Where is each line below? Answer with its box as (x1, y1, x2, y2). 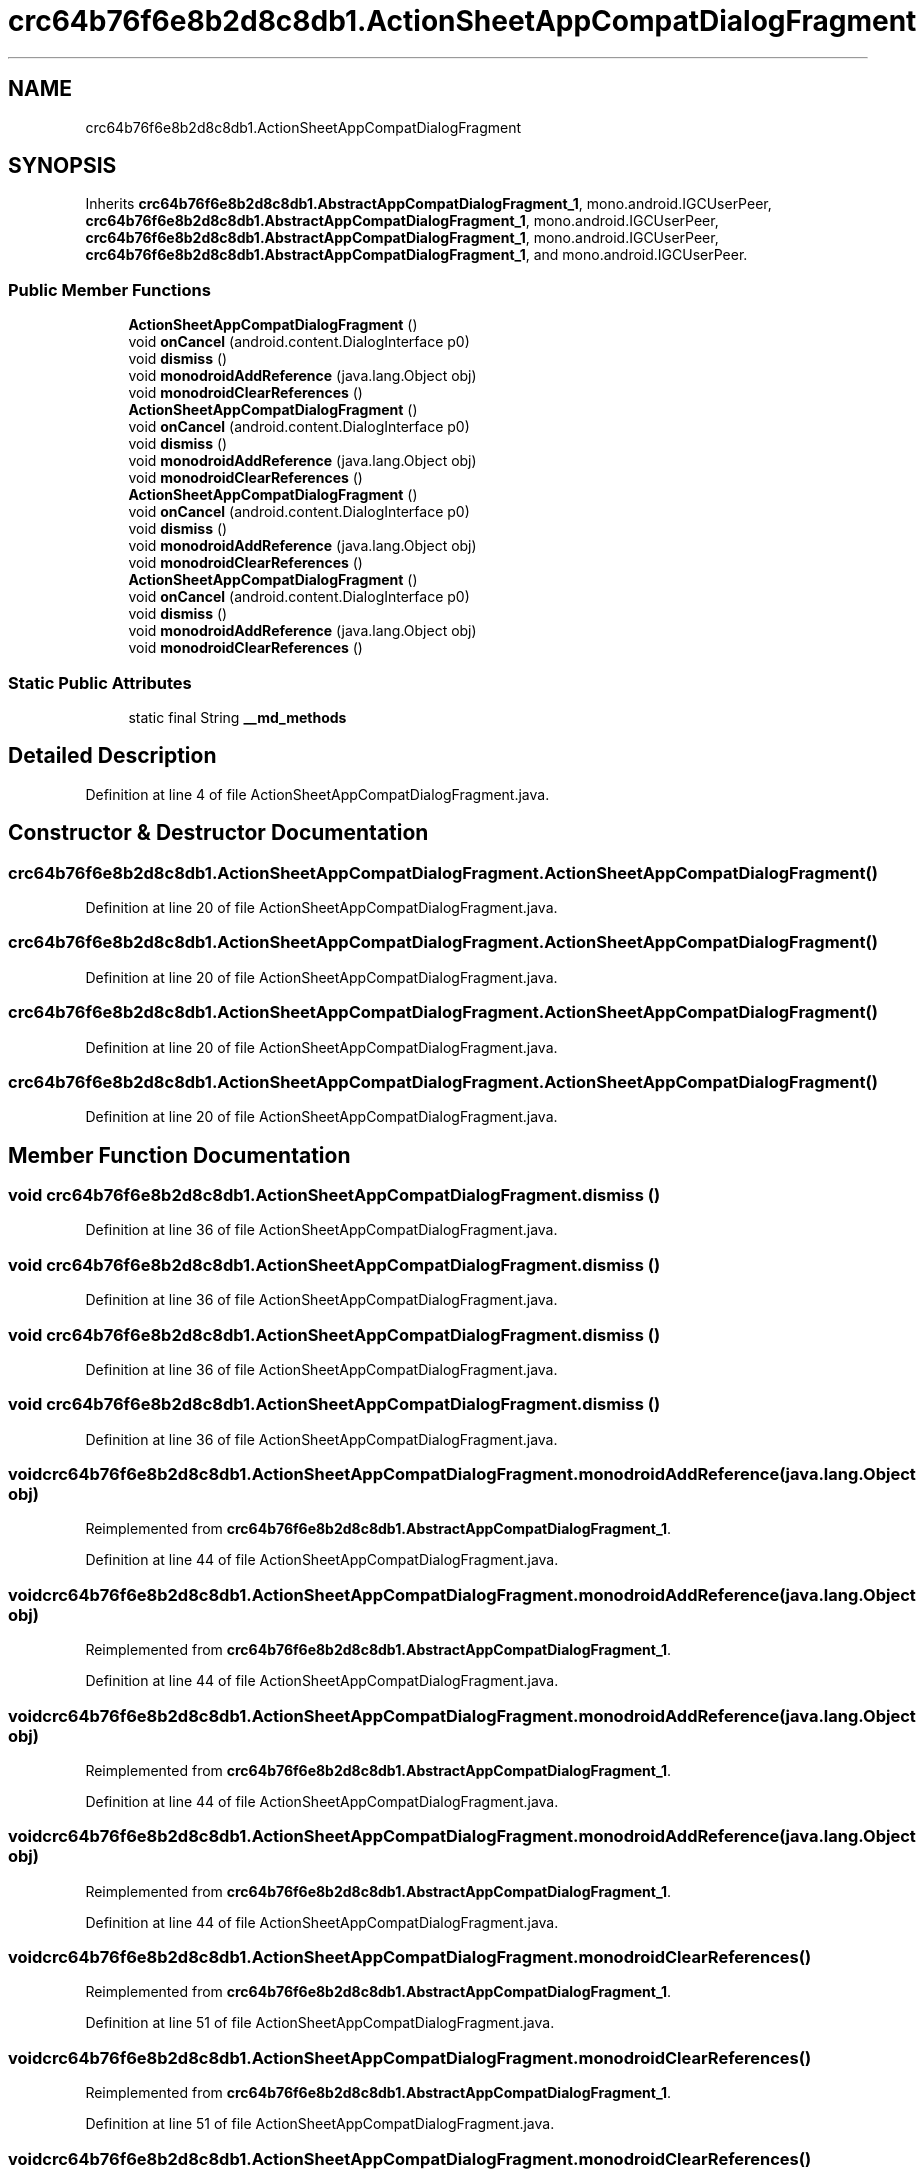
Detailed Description (8, 743, 217, 769)
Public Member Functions (8, 279, 211, 300)
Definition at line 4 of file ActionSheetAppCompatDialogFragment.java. (85, 785, 550, 803)
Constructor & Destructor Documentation (8, 820, 429, 846)
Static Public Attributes (8, 672, 192, 693)
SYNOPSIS (8, 153, 117, 179)
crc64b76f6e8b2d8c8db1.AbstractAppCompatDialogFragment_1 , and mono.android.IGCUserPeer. (85, 246, 748, 264)
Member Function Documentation (8, 1142, 351, 1168)
